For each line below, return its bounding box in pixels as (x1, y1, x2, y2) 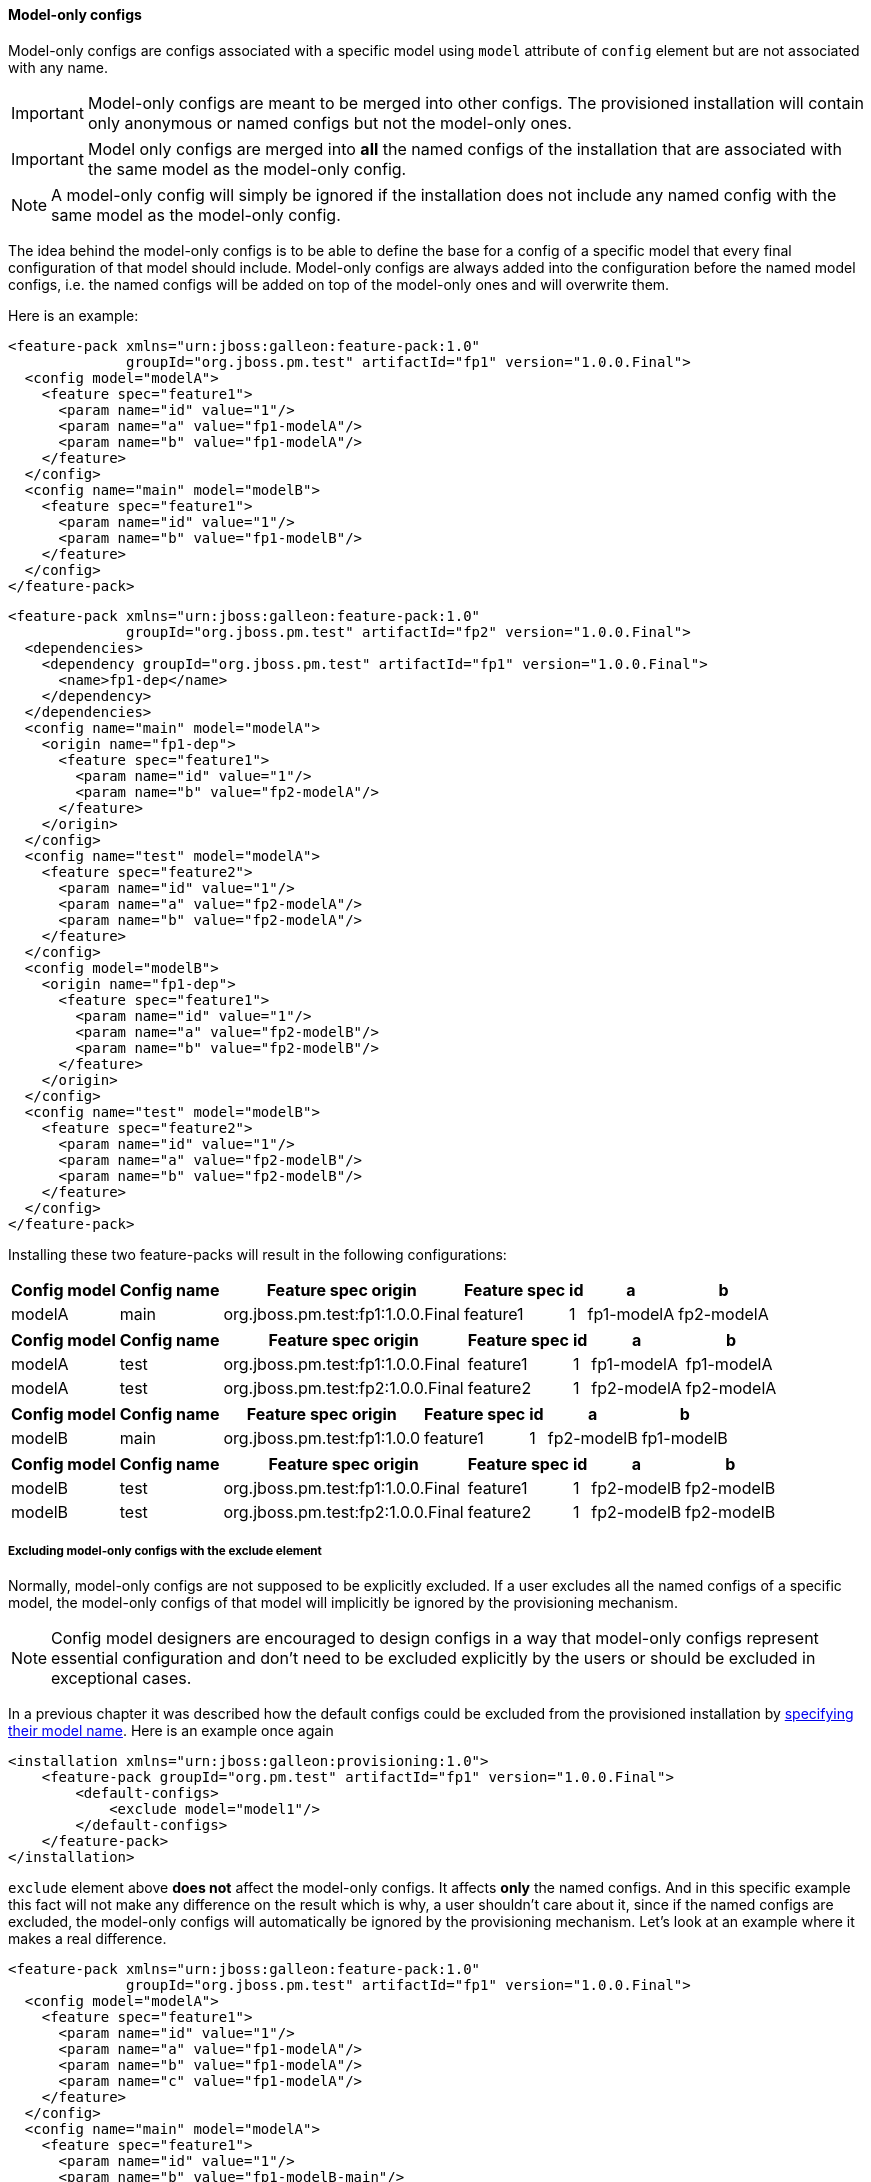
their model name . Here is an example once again (8, 1722, 334, 1740)
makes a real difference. (8, 1930, 167, 1948)
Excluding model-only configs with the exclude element (8, 1544, 322, 1558)
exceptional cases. (51, 1668, 192, 1689)
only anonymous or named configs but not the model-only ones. (87, 112, 572, 133)
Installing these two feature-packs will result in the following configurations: (8, 1245, 507, 1263)
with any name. (8, 58, 108, 76)
